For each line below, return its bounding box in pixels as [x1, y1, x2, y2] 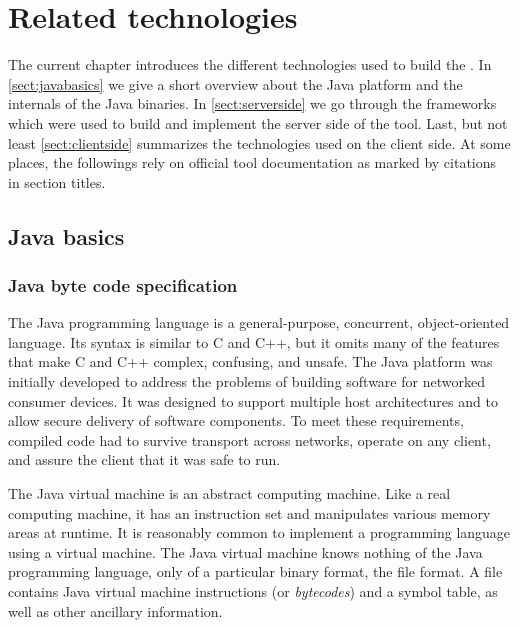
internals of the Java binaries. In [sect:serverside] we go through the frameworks [8, 93, 497, 114]
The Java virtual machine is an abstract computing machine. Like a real [8, 483, 451, 504]
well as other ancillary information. [8, 600, 223, 621]
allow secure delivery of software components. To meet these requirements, [8, 410, 464, 431]
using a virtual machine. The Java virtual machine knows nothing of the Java [8, 541, 483, 562]
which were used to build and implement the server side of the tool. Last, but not [8, 112, 508, 133]
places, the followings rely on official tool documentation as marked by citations [8, 152, 497, 173]
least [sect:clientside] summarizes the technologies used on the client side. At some [8, 132, 511, 153]
